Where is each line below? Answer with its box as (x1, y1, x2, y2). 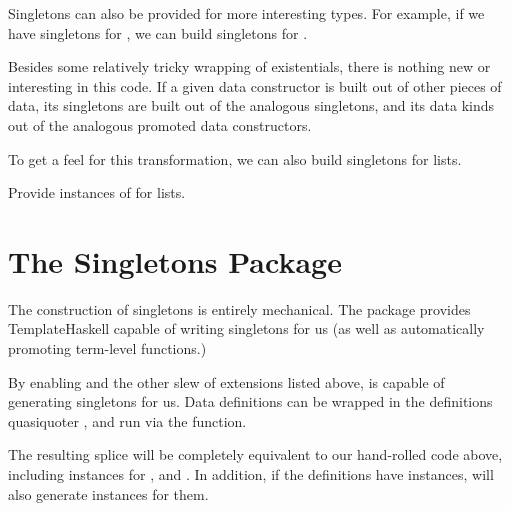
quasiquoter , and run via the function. (8, 410, 247, 431)
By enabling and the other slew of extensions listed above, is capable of (8, 371, 445, 392)
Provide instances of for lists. (8, 182, 186, 203)
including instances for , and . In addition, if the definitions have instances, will (8, 464, 494, 485)
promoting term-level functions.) (8, 338, 207, 359)
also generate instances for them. (8, 483, 209, 504)
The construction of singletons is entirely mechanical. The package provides (8, 298, 471, 319)
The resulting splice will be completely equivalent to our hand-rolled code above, (8, 444, 503, 465)
